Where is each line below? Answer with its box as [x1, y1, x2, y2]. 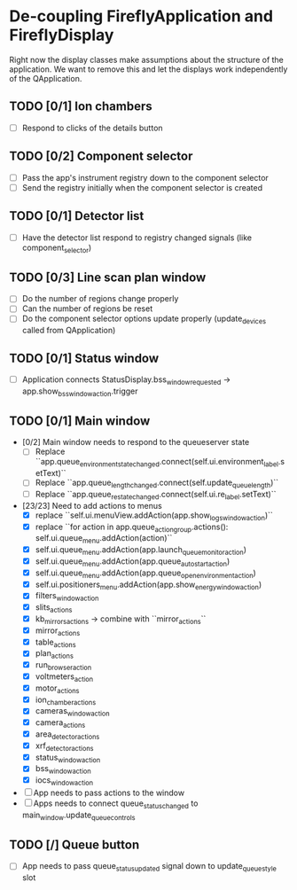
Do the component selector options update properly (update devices [21, 313, 267, 326]
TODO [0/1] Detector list [9, 208, 145, 223]
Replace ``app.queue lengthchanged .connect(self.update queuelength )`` [35, 477, 279, 490]
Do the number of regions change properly [21, 293, 179, 304]
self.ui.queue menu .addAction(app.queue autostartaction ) [35, 556, 231, 568]
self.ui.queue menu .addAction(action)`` [35, 533, 173, 546]
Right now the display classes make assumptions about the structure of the [9, 54, 284, 65]
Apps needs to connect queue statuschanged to [33, 798, 199, 810]
